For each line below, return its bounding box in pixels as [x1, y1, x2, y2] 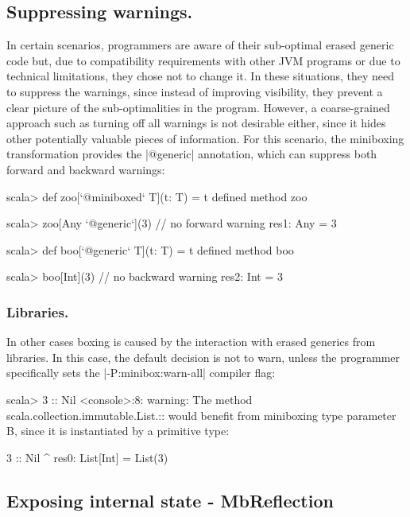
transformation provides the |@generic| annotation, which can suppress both [6, 146, 377, 162]
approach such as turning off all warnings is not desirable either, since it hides [6, 115, 386, 131]
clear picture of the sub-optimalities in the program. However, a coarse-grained [6, 99, 390, 115]
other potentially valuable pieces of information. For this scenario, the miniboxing [6, 130, 404, 146]
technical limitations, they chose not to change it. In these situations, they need [6, 68, 395, 84]
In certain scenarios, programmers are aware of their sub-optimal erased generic [6, 37, 394, 53]
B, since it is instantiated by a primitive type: [6, 422, 230, 439]
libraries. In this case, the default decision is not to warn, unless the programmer [6, 348, 400, 365]
